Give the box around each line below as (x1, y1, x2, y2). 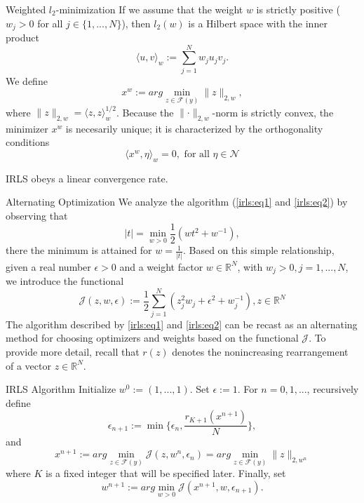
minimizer (6, 121, 48, 135)
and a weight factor (119, 259, 203, 274)
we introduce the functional (6, 274, 124, 288)
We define (6, 73, 48, 88)
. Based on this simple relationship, (182, 243, 335, 257)
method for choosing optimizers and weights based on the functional (6, 330, 299, 345)
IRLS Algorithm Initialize (6, 382, 116, 396)
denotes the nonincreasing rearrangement (172, 344, 349, 358)
